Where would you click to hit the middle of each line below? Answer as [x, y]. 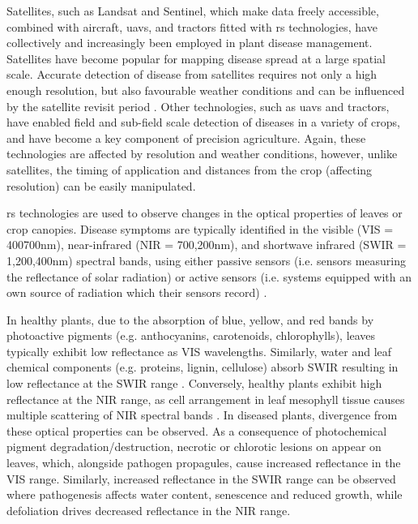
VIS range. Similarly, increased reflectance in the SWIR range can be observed [201, 478]
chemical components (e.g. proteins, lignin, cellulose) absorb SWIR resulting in [203, 367]
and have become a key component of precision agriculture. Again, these [186, 137]
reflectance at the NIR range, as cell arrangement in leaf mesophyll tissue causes [206, 399]
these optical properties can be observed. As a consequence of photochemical [197, 430]
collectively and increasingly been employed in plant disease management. [190, 43]
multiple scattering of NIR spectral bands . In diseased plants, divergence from [202, 415]
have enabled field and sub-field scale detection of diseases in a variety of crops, [203, 122]
